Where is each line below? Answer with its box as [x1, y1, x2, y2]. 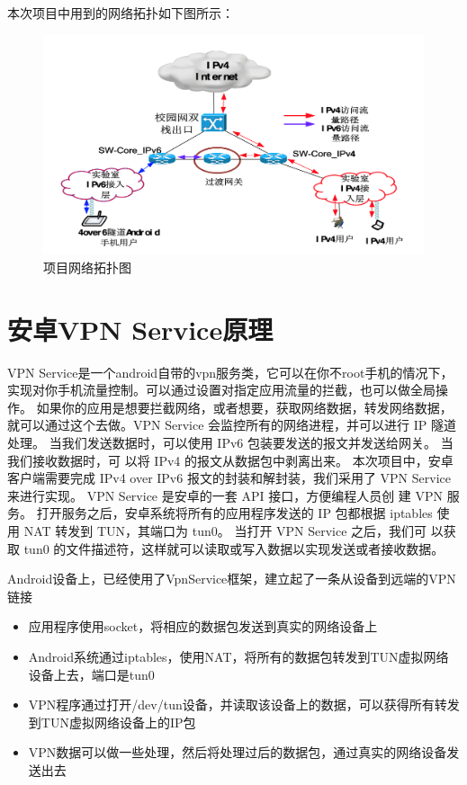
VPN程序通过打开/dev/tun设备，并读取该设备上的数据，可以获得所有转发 [28, 695, 460, 714]
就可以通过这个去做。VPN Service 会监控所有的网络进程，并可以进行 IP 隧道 [7, 415, 456, 434]
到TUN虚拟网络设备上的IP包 [28, 712, 196, 731]
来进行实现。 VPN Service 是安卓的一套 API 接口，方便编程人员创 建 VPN [7, 486, 443, 504]
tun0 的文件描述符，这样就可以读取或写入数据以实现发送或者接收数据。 [23, 539, 445, 558]
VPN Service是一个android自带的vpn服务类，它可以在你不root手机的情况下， [7, 362, 454, 381]
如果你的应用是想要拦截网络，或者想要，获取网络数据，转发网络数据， [36, 397, 453, 416]
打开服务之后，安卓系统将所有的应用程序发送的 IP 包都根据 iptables [36, 504, 433, 522]
